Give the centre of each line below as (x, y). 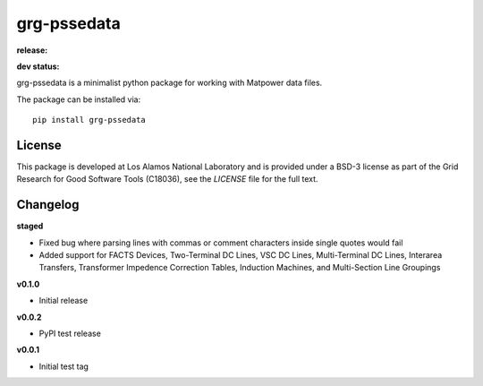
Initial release (64, 301)
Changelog (48, 205)
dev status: (38, 66)
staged (30, 226)
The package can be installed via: (79, 99)
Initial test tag (64, 366)
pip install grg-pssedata (89, 120)
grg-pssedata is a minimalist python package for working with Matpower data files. (169, 83)
